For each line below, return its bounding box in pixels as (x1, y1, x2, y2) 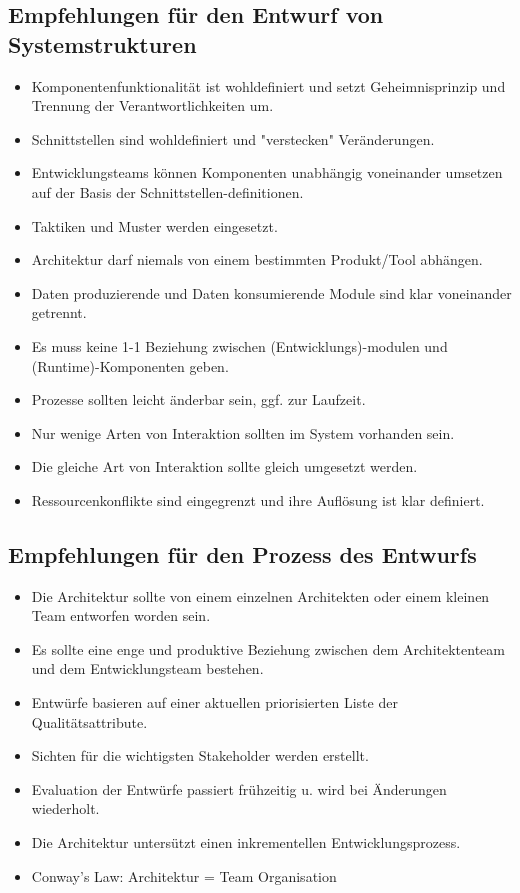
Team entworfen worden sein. (31, 605, 211, 626)
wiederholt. (31, 798, 100, 819)
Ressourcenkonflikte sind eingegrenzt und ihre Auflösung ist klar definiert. (31, 489, 485, 510)
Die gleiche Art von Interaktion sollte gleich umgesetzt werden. (31, 456, 418, 477)
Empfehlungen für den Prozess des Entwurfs (8, 538, 477, 569)
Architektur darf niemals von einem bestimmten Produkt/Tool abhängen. (31, 249, 483, 270)
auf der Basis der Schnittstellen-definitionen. (31, 181, 304, 202)
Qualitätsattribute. (31, 711, 148, 732)
